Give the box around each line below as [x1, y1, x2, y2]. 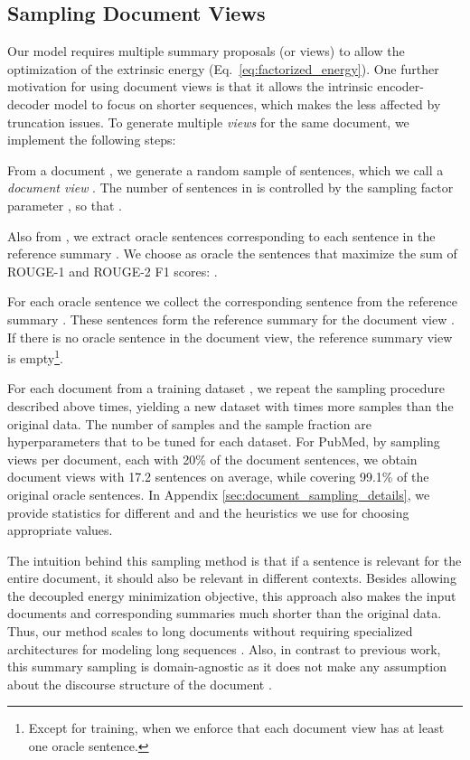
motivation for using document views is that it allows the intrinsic [7, 77, 373, 96]
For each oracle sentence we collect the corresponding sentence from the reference [7, 292, 457, 311]
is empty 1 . [7, 346, 63, 367]
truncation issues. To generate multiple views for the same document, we [7, 112, 409, 131]
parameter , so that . [7, 195, 122, 214]
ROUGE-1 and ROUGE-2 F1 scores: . [7, 261, 218, 280]
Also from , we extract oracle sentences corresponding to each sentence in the [7, 226, 436, 245]
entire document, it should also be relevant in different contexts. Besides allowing [7, 568, 456, 587]
